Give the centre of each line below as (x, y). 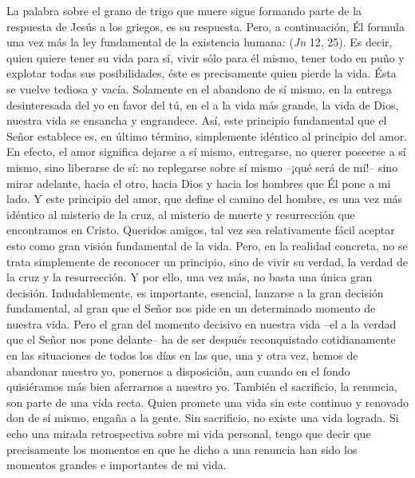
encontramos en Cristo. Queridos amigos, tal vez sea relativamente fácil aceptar (201, 230)
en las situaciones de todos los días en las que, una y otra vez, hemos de (182, 355)
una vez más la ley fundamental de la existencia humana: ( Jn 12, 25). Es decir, (200, 42)
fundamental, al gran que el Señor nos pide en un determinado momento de (191, 308)
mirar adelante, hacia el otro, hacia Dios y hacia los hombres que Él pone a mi (199, 183)
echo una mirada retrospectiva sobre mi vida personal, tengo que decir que (189, 434)
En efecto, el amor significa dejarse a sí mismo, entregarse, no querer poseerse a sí (206, 151)
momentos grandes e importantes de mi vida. (117, 465)
